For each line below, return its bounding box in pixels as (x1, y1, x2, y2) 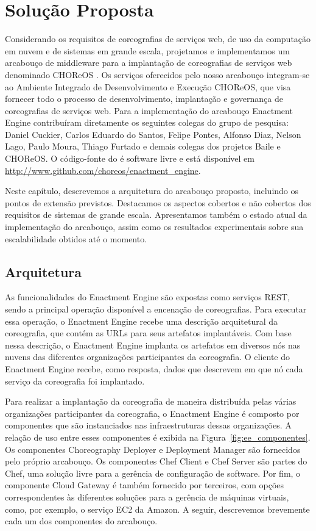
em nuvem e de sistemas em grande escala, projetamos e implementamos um (5, 44, 290, 57)
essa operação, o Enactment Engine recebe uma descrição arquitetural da (5, 314, 278, 327)
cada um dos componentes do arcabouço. (5, 515, 158, 527)
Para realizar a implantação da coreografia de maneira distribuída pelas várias (5, 395, 297, 408)
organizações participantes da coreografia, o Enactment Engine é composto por (5, 406, 300, 419)
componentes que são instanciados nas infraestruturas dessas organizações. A (5, 419, 292, 432)
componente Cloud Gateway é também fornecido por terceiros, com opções (5, 479, 284, 491)
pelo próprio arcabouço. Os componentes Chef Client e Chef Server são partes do (5, 455, 307, 468)
